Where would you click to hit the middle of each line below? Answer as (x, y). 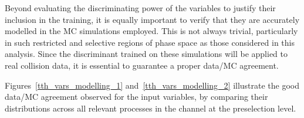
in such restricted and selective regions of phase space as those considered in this (150, 42)
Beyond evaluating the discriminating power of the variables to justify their (140, 8)
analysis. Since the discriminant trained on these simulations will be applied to (146, 54)
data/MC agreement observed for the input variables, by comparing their (136, 97)
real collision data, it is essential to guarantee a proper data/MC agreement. (142, 65)
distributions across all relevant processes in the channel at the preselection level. (151, 108)
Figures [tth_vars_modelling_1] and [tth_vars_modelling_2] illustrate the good (152, 85)
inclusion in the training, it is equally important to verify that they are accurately (152, 19)
